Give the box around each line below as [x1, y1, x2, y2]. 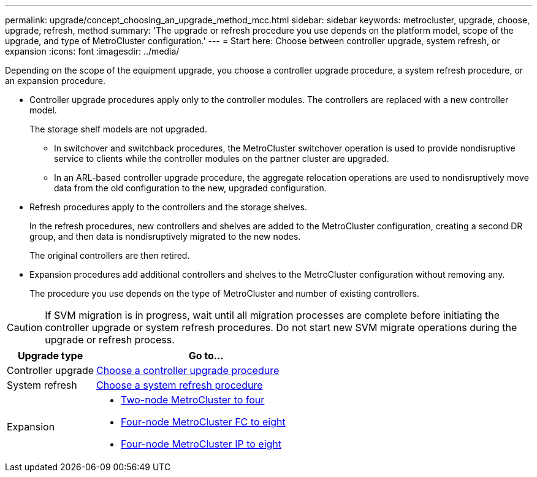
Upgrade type [17, 349, 83, 362]
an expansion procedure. [5, 75, 106, 86]
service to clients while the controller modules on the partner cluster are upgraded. [54, 153, 389, 164]
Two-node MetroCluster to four [121, 394, 265, 406]
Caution [7, 321, 43, 334]
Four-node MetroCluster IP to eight [121, 438, 282, 450]
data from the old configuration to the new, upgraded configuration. [54, 183, 327, 193]
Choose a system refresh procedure [96, 379, 263, 391]
